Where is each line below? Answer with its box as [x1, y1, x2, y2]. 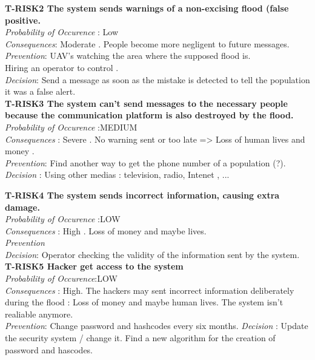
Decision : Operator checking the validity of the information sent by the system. [5, 248, 300, 260]
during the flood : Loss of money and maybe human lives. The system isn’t [5, 296, 283, 308]
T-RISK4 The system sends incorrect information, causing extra [5, 188, 280, 201]
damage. [5, 200, 40, 213]
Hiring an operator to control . [5, 61, 119, 73]
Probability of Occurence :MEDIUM [5, 120, 138, 133]
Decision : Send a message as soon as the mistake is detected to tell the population [5, 73, 310, 86]
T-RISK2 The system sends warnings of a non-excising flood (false [5, 2, 289, 14]
